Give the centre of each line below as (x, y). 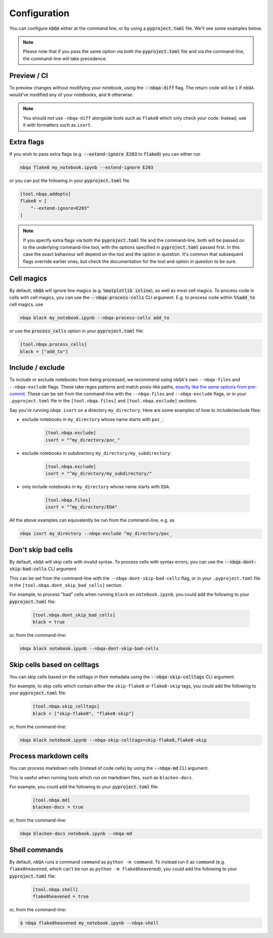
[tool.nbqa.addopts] (45, 194)
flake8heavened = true (61, 897)
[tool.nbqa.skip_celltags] (66, 707)
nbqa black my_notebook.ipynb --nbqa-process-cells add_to (95, 318)
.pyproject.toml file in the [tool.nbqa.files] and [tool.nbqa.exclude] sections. (103, 401)
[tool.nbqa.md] (51, 800)
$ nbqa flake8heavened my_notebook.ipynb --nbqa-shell (89, 923)
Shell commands (36, 850)
